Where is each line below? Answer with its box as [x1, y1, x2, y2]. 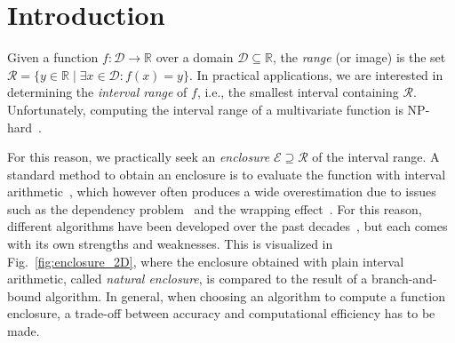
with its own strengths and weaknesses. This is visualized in [7, 235, 333, 253]
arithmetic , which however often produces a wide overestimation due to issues [7, 182, 436, 201]
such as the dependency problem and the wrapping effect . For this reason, [7, 199, 422, 218]
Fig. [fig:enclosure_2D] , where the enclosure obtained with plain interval [7, 251, 404, 270]
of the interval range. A [312, 148, 440, 166]
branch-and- [371, 269, 437, 288]
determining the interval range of [7, 83, 188, 101]
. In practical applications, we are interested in [188, 65, 443, 84]
